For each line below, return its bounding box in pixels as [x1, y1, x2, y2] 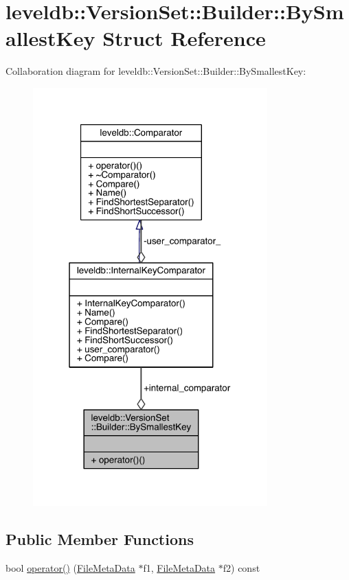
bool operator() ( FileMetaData [5, 560, 135, 575]
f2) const [223, 560, 260, 575]
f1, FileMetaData [143, 560, 216, 575]
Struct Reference [102, 24, 266, 52]
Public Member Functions [5, 529, 194, 550]
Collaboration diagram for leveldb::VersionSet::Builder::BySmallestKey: [5, 64, 306, 78]
